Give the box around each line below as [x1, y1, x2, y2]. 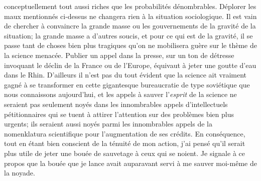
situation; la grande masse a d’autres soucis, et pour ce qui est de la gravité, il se [4, 30, 253, 40]
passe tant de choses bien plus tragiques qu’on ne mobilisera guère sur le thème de [4, 40, 257, 50]
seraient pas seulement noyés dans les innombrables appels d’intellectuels [4, 98, 228, 109]
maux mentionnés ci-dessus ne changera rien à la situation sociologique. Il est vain [4, 10, 257, 21]
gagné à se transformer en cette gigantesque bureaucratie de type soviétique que [4, 79, 250, 89]
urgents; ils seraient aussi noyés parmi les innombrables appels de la [4, 118, 212, 129]
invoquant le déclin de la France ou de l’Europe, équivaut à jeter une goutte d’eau [4, 59, 256, 70]
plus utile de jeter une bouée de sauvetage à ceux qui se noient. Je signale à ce [4, 147, 245, 158]
